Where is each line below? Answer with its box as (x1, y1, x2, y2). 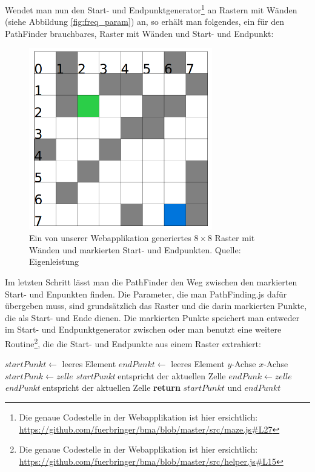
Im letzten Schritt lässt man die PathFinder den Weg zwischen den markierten (5, 275, 297, 288)
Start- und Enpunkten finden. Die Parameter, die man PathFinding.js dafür (5, 287, 287, 300)
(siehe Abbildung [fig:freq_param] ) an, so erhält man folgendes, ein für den (5, 15, 284, 28)
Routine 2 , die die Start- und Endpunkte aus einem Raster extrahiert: (5, 335, 261, 350)
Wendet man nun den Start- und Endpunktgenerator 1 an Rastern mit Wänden (5, 2, 297, 16)
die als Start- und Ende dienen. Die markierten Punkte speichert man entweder (5, 311, 300, 324)
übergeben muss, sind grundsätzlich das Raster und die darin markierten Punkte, (5, 299, 307, 312)
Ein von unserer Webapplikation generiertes (29, 231, 191, 244)
